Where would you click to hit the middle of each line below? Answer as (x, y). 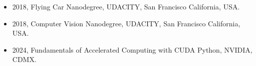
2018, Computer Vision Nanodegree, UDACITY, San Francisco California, (126, 23)
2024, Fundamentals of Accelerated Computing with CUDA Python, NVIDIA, (132, 49)
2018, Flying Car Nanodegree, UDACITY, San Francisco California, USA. (126, 6)
